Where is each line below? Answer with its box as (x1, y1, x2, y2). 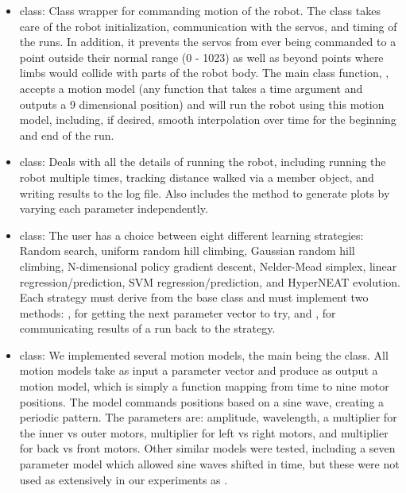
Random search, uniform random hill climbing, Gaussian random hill (19, 242, 355, 259)
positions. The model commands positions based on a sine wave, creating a (19, 393, 385, 410)
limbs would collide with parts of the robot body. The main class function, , (19, 64, 389, 81)
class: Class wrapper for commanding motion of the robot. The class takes (19, 2, 381, 18)
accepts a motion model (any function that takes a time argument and (19, 79, 363, 96)
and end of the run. (19, 126, 114, 143)
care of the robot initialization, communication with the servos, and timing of (19, 17, 397, 34)
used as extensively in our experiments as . (19, 471, 228, 487)
